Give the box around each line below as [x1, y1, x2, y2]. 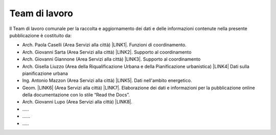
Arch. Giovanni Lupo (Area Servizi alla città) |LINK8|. [22, 99, 132, 105]
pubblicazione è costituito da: [9, 32, 72, 38]
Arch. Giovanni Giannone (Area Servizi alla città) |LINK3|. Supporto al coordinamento [22, 56, 201, 62]
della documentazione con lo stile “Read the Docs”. [22, 92, 130, 98]
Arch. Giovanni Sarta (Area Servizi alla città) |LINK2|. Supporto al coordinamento [22, 49, 192, 55]
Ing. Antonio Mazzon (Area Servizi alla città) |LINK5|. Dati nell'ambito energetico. [22, 77, 192, 84]
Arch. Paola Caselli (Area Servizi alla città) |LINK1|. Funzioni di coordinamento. [22, 42, 187, 48]
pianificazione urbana [22, 70, 68, 76]
